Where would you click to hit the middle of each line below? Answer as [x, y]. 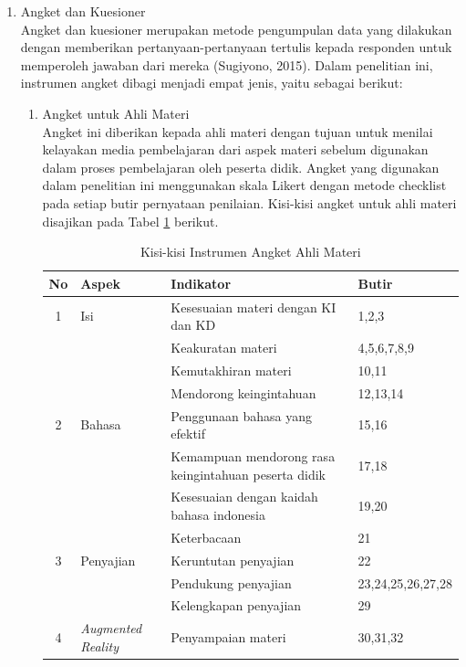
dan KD [193, 325]
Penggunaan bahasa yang [241, 415]
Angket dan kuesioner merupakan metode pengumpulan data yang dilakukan [236, 29]
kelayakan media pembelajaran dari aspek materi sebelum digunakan [235, 149]
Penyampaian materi [228, 637]
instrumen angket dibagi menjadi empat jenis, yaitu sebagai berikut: [212, 83]
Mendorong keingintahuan [243, 392]
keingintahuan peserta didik [249, 474]
